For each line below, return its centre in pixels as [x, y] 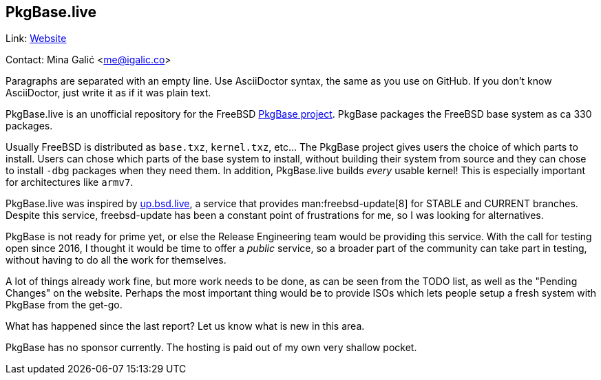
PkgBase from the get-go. [64, 305]
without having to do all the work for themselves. [116, 260]
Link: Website [36, 39]
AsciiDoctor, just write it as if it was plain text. [108, 93]
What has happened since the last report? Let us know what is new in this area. [185, 326]
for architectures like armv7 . [70, 182]
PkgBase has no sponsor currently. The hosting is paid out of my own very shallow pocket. [211, 348]
